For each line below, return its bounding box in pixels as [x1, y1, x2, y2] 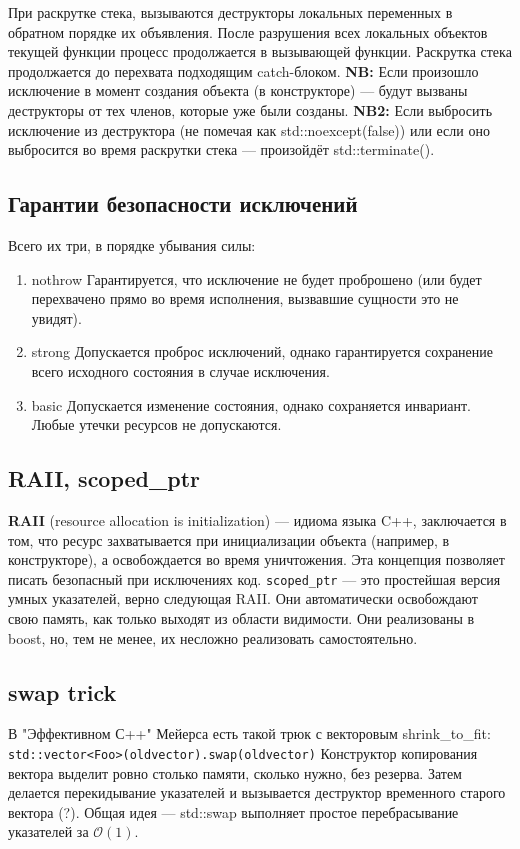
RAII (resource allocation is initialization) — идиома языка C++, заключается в [8, 509, 507, 530]
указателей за [8, 821, 89, 842]
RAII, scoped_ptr [8, 463, 201, 494]
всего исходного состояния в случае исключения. [31, 360, 330, 381]
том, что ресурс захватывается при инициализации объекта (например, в [8, 529, 450, 550]
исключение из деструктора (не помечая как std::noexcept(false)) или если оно [8, 119, 490, 140]
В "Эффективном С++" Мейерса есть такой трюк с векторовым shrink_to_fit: [8, 723, 491, 744]
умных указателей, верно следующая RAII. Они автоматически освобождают [8, 588, 478, 609]
